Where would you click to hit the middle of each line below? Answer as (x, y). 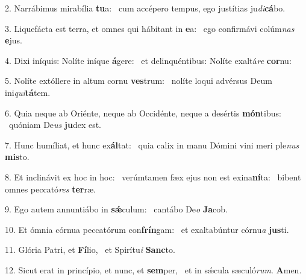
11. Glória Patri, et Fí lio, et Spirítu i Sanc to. (90, 250)
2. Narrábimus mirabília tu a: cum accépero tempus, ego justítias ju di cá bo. (145, 8)
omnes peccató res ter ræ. (50, 189)
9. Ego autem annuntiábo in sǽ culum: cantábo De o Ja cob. (116, 209)
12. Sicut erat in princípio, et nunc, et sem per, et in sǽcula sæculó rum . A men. (153, 269)
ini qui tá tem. (28, 92)
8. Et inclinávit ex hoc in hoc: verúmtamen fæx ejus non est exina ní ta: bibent (153, 177)
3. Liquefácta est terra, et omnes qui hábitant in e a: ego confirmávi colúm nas (150, 28)
